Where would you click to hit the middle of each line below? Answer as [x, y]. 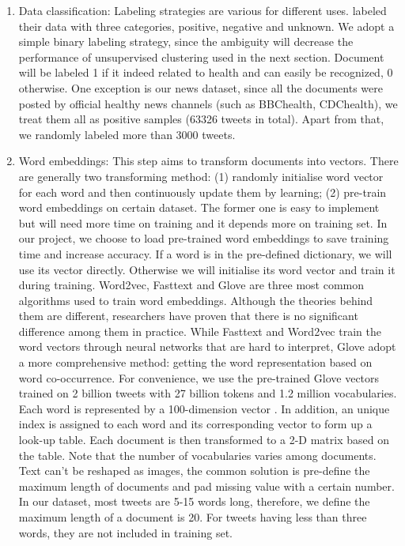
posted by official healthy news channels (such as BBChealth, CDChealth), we [208, 103]
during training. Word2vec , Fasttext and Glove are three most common [191, 285]
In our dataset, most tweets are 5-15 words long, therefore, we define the [194, 501]
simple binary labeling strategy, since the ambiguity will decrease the [186, 41]
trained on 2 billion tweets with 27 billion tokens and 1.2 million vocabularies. [208, 393]
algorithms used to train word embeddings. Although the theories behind [196, 300]
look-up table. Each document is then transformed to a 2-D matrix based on [204, 440]
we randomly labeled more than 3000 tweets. [127, 134]
